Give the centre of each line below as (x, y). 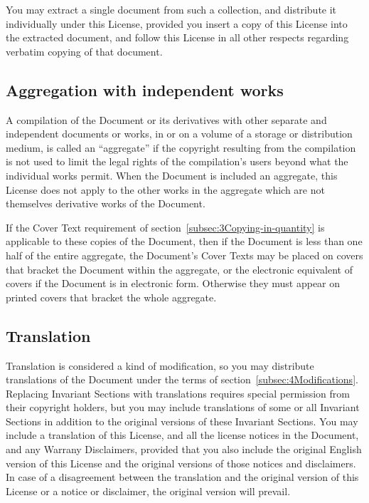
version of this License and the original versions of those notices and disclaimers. (181, 463)
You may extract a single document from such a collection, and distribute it (171, 9)
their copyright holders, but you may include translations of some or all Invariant (183, 407)
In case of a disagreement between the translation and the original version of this (182, 477)
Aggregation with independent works (145, 89)
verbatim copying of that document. (84, 51)
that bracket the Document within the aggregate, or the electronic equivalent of (179, 269)
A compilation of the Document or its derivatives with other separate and (166, 119)
